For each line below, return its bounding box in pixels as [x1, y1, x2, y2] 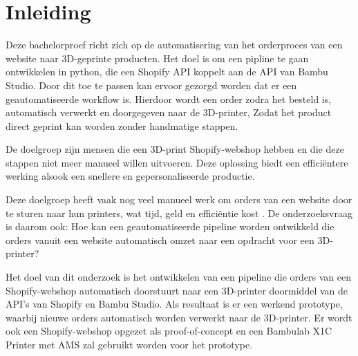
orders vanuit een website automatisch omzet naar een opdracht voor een [6, 232, 314, 247]
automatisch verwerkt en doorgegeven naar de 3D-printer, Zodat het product [6, 105, 332, 120]
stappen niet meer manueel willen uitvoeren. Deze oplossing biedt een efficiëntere [6, 155, 348, 169]
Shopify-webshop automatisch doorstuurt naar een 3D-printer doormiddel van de [6, 283, 348, 297]
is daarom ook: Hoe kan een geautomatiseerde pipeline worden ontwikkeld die [6, 219, 335, 234]
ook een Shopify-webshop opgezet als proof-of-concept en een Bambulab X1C [6, 324, 332, 338]
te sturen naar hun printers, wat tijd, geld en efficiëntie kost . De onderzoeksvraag [6, 205, 352, 220]
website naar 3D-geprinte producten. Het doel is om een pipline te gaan [6, 50, 309, 65]
